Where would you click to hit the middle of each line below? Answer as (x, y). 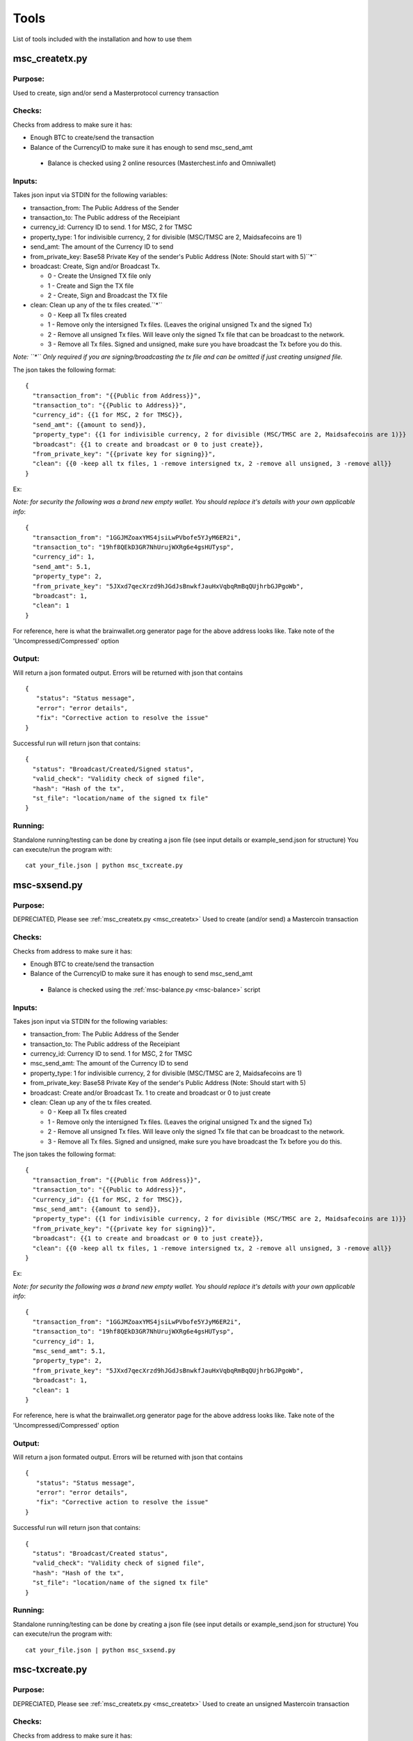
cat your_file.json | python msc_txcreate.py (104, 866)
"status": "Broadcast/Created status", (100, 1554)
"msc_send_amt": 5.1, (69, 1351)
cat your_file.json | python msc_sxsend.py (100, 1650)
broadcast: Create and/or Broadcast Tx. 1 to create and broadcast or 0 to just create (151, 1093)
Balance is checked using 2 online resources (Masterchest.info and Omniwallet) (162, 163)
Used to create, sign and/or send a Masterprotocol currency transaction (116, 93)
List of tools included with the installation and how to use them (102, 39)
